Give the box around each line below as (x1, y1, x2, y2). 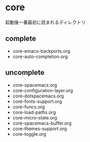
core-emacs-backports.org (12, 48, 71, 54)
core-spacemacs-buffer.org (12, 120, 72, 126)
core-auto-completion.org (12, 53, 68, 59)
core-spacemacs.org (12, 82, 57, 88)
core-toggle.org (12, 131, 47, 137)
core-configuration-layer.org (12, 87, 73, 93)
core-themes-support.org (12, 125, 67, 132)
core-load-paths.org (12, 109, 56, 115)
